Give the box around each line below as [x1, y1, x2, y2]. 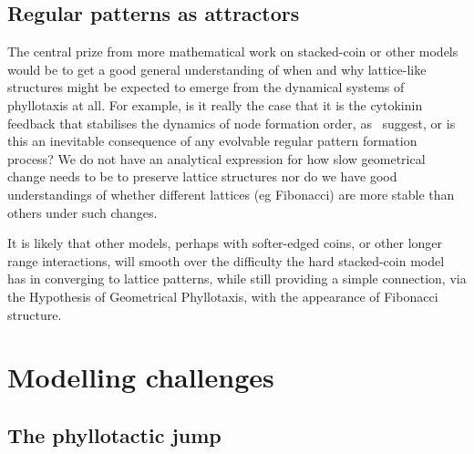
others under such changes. [7, 202, 158, 222]
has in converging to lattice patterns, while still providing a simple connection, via [7, 269, 467, 288]
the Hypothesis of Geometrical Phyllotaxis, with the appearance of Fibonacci [7, 286, 438, 305]
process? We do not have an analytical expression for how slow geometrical [7, 149, 426, 168]
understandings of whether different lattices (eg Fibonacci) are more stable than [7, 184, 455, 203]
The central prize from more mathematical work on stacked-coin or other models [7, 42, 459, 61]
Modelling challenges [7, 358, 274, 396]
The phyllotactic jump [7, 420, 222, 449]
